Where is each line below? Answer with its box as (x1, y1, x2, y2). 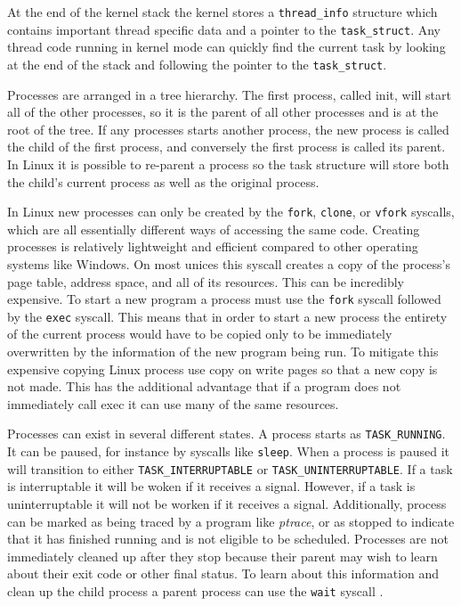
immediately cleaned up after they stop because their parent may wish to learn (7, 546, 438, 565)
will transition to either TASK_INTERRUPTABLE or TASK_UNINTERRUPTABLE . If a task (7, 459, 453, 478)
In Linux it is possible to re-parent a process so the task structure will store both (7, 154, 449, 173)
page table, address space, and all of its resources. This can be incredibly (7, 272, 404, 291)
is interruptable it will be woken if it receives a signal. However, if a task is (7, 477, 416, 495)
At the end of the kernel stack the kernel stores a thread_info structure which (7, 3, 438, 20)
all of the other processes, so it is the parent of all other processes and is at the (7, 102, 439, 121)
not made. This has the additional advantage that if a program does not (7, 377, 401, 396)
